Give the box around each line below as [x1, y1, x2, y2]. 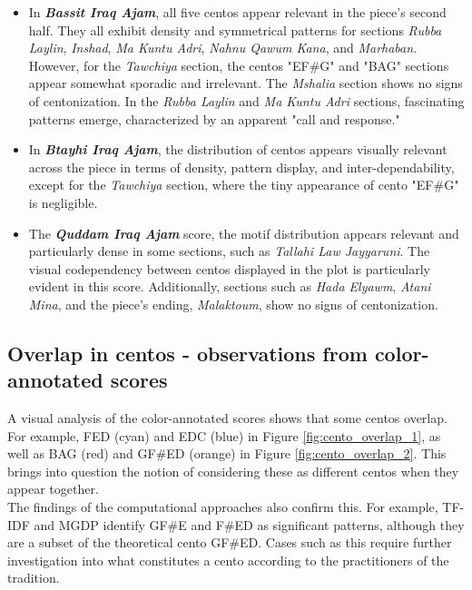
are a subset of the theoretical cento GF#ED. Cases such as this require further [7, 533, 452, 552]
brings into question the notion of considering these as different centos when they [7, 461, 459, 480]
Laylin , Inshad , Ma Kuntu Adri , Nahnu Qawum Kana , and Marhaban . [28, 38, 418, 57]
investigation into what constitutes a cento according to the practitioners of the [7, 550, 449, 569]
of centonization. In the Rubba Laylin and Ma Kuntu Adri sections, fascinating [28, 91, 465, 110]
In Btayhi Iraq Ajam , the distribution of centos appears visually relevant [28, 140, 447, 159]
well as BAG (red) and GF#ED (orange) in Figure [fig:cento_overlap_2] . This [7, 444, 447, 463]
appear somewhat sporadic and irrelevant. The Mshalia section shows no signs [28, 74, 463, 93]
